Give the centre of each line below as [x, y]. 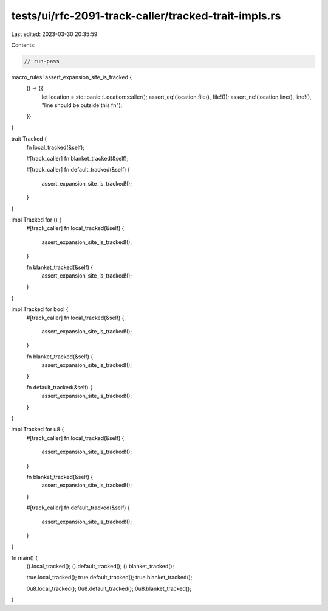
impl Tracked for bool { [40, 309]
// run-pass [42, 61]
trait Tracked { [29, 139]
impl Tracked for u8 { [38, 430]
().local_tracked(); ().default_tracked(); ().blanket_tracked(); [100, 567]
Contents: [23, 45]
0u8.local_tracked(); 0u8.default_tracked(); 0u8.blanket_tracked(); [109, 588]
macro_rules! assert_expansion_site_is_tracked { [72, 77]
